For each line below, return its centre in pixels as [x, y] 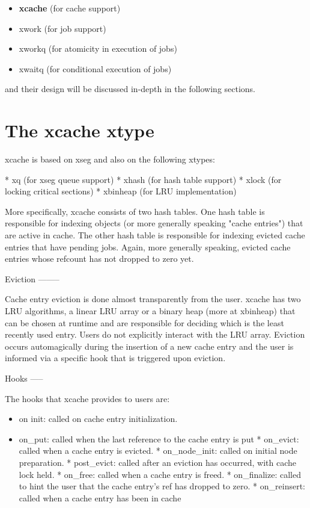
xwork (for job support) [62, 28]
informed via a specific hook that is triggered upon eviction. [115, 358]
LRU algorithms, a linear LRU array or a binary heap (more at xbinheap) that [150, 311]
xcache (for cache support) [70, 8]
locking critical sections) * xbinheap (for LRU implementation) [121, 191]
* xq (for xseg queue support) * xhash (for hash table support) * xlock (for [143, 179]
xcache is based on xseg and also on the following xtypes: [110, 159]
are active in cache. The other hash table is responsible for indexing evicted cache [155, 235]
